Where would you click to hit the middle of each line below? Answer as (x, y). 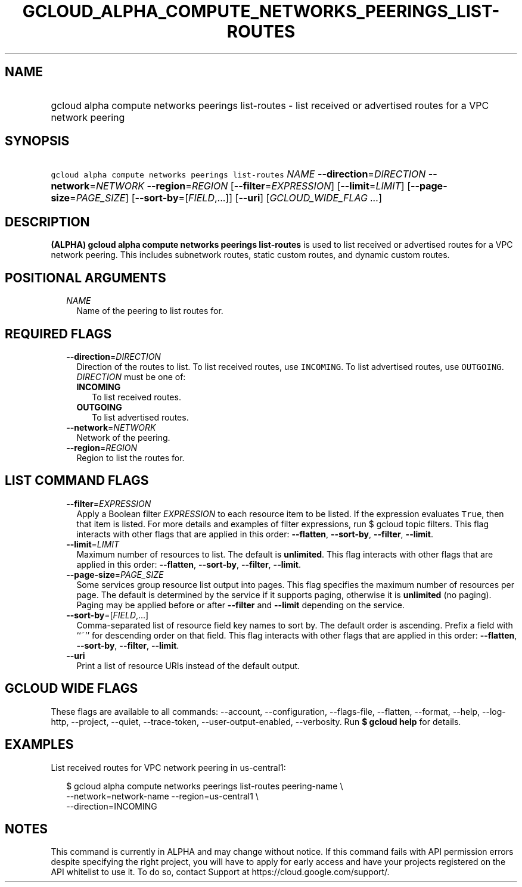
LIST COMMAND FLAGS (77, 481)
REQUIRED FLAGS (58, 334)
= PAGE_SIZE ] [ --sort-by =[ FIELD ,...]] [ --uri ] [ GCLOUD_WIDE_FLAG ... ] (226, 198)
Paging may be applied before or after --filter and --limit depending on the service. (240, 605)
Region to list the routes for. (130, 457)
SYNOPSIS (37, 141)
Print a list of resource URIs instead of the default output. (188, 665)
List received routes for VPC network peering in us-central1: (168, 767)
